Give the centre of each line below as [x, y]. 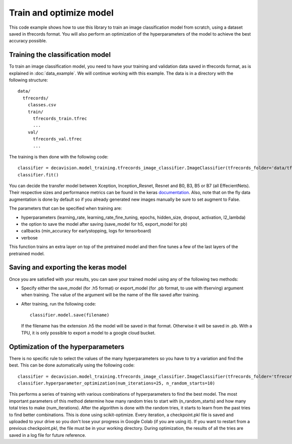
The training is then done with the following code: [59, 156]
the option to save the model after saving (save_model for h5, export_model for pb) [104, 224]
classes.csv [42, 105]
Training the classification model [60, 55]
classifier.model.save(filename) [70, 315]
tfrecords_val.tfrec [57, 139]
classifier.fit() [38, 175]
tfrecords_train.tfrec [60, 118]
